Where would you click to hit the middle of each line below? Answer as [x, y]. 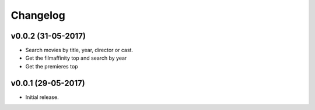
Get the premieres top [52, 66]
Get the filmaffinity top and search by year [76, 58]
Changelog [38, 15]
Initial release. [42, 97]
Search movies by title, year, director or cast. [79, 50]
